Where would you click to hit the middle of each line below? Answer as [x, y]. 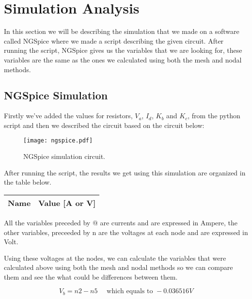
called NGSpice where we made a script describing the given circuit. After [114, 40]
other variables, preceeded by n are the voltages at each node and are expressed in [126, 232]
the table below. [28, 182]
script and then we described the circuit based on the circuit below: [104, 125]
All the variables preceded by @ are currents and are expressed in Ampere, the [121, 222]
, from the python [214, 116]
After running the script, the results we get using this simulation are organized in [125, 172]
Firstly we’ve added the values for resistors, [68, 116]
